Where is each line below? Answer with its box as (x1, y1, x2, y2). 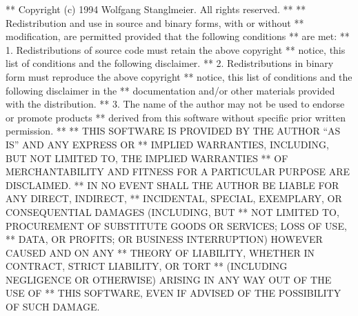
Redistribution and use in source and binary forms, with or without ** (6, 15, 304, 30)
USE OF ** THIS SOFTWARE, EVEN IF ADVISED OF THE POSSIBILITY (6, 286, 341, 300)
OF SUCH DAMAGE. (6, 299, 100, 314)
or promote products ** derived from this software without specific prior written (6, 110, 346, 124)
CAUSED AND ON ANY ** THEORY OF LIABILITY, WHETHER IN (6, 245, 315, 259)
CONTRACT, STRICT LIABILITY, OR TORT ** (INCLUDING (6, 259, 288, 273)
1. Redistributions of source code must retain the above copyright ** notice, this (6, 42, 346, 57)
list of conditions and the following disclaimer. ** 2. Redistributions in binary (6, 56, 334, 70)
